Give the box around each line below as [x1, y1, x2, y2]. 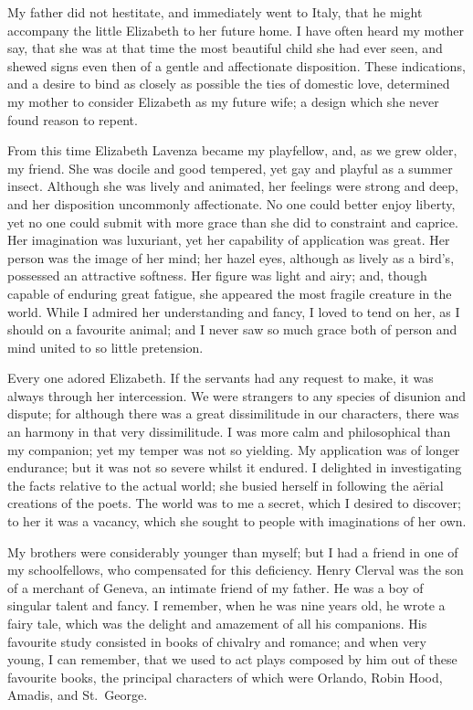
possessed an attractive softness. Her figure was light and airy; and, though [7, 266, 427, 285]
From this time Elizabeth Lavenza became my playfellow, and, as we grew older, [7, 141, 457, 160]
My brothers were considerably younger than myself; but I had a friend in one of [7, 542, 458, 561]
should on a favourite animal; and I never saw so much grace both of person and [7, 320, 457, 339]
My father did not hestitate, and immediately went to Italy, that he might [7, 3, 423, 21]
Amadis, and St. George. [7, 685, 148, 705]
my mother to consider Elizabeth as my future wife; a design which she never [7, 91, 439, 111]
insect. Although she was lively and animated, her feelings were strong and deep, [7, 176, 458, 196]
